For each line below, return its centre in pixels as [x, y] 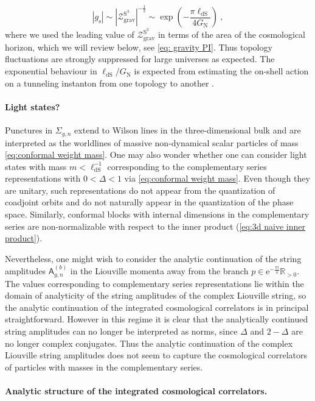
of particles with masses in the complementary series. [104, 367]
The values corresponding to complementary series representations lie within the [154, 283]
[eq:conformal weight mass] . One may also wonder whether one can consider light [156, 154]
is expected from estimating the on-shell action [221, 71]
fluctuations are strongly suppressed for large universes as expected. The [140, 59]
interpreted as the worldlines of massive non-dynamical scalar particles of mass [152, 142]
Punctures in [29, 130]
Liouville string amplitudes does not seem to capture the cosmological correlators [156, 355]
